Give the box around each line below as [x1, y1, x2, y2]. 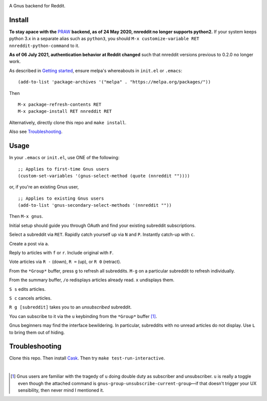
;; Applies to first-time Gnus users [18, 166, 110, 172]
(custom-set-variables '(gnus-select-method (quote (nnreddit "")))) [18, 173, 190, 178]
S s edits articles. [9, 286, 46, 292]
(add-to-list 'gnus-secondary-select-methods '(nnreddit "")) [18, 203, 172, 208]
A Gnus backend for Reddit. [9, 3, 66, 8]
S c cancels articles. [9, 295, 52, 301]
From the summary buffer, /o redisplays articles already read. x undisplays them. [9, 277, 175, 283]
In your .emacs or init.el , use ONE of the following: [9, 155, 120, 161]
